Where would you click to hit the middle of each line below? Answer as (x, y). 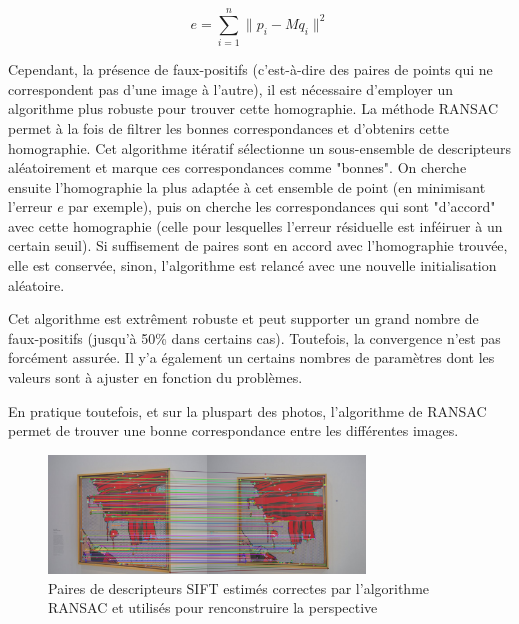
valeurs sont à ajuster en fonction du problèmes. (155, 377)
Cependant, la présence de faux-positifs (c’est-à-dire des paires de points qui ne (250, 69)
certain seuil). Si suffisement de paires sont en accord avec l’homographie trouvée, (258, 245)
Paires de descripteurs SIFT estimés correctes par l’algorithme (239, 587)
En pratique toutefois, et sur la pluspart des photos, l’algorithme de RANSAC (247, 410)
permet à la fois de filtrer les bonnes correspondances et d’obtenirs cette (228, 127)
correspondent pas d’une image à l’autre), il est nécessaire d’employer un (231, 88)
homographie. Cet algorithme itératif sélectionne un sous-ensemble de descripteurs (260, 147)
